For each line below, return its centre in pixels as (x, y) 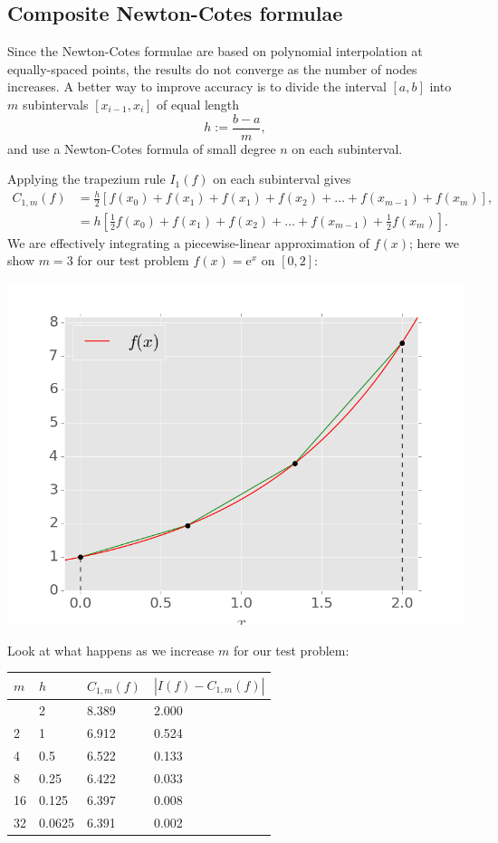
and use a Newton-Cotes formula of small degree (142, 148)
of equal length (198, 104)
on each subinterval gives (282, 179)
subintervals (55, 104)
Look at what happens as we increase (111, 650)
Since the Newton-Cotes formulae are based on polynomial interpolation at (215, 51)
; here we (434, 242)
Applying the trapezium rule (86, 179)
